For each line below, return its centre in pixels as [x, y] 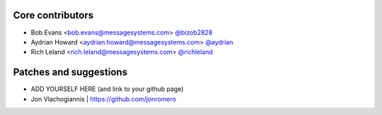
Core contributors [53, 15]
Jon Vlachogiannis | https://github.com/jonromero [104, 99]
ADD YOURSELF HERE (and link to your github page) [107, 89]
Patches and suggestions [70, 72]
